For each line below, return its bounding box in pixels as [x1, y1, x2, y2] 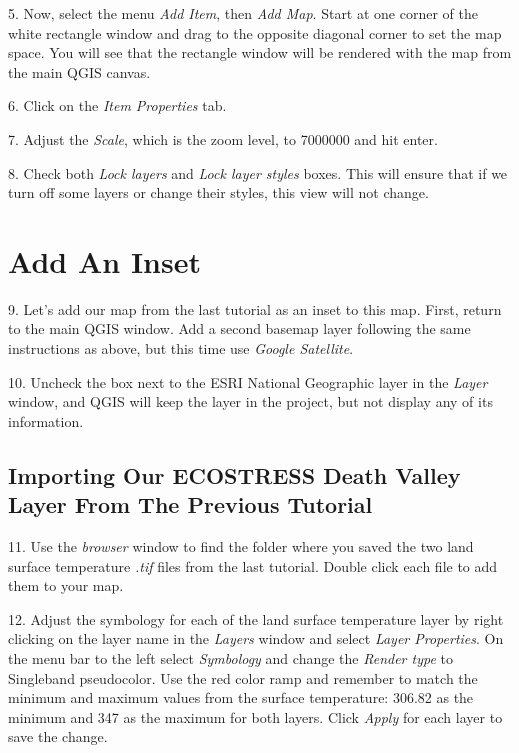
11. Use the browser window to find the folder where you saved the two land [8, 536, 474, 557]
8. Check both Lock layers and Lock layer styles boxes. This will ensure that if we [8, 162, 508, 183]
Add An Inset [8, 240, 201, 281]
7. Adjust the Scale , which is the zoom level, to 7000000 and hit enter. [8, 128, 438, 149]
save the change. [8, 726, 108, 747]
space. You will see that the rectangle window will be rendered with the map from [8, 42, 512, 63]
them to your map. [8, 575, 124, 596]
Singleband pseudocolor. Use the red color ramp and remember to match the [8, 667, 478, 688]
